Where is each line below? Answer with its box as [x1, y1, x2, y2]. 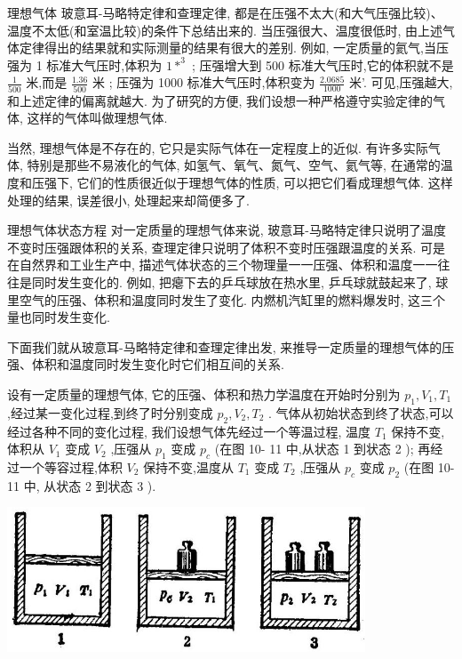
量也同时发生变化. [7, 308, 110, 326]
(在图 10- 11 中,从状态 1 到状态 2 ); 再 [214, 439, 431, 458]
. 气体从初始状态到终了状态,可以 [268, 403, 454, 422]
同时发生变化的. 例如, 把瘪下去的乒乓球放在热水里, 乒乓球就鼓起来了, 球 [31, 273, 449, 292]
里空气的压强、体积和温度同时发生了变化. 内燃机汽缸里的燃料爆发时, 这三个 [7, 290, 446, 309]
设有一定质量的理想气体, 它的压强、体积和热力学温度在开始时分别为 [7, 385, 401, 403]
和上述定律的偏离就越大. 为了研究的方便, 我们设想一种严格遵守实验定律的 [7, 91, 434, 109]
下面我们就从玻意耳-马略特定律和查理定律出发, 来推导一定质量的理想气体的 [7, 337, 442, 356]
